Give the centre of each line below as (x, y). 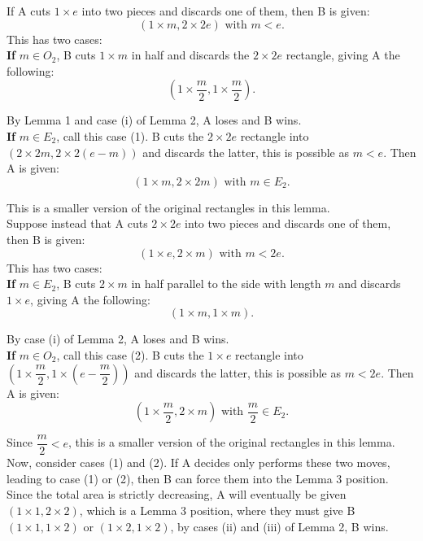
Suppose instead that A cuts (77, 223)
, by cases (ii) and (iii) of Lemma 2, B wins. (279, 526)
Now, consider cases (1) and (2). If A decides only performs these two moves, (198, 462)
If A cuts (29, 11)
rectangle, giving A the (343, 55)
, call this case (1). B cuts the (130, 135)
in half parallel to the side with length (226, 284)
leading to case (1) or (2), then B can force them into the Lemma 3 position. (198, 478)
